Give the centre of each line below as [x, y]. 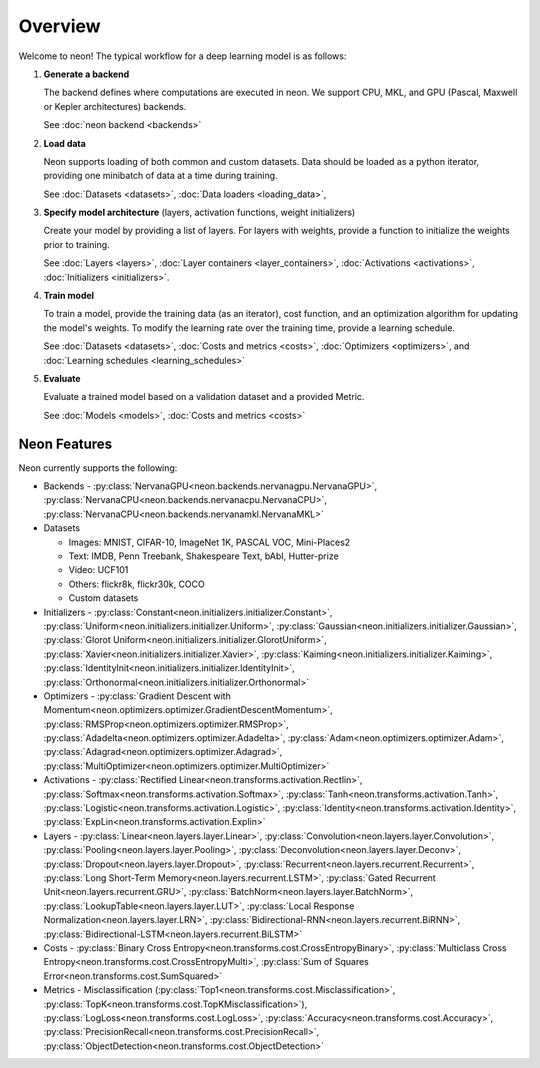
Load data [65, 143]
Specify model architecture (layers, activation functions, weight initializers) [199, 212]
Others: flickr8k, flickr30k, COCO [136, 584]
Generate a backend [86, 74]
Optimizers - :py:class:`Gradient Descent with [137, 696]
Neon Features [65, 443]
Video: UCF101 [98, 570]
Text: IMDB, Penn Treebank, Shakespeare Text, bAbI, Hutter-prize [203, 556]
